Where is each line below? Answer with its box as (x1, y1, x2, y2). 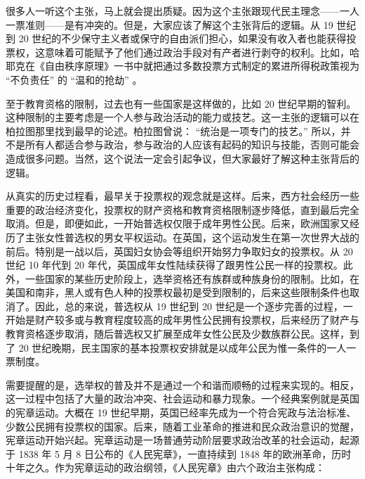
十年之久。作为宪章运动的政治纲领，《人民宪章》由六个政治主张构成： (6, 460, 325, 475)
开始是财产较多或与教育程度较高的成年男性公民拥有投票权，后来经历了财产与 (6, 312, 359, 327)
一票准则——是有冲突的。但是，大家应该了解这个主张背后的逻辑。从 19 (6, 17, 333, 32)
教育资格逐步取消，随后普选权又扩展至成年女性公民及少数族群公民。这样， (6, 326, 350, 341)
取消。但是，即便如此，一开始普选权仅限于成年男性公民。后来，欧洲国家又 (6, 216, 350, 231)
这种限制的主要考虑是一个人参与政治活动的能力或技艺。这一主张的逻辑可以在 (6, 110, 359, 124)
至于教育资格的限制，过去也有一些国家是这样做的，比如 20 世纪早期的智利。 (6, 96, 357, 110)
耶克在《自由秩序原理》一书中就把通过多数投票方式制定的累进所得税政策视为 (6, 58, 359, 73)
